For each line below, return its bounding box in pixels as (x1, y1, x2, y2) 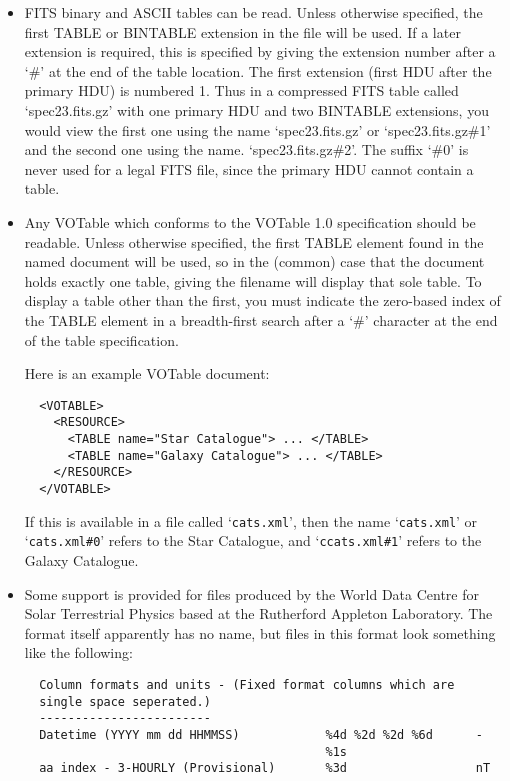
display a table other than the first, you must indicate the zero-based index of (24, 290, 501, 311)
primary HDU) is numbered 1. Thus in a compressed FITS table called (24, 80, 459, 101)
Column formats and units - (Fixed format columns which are (39, 677, 455, 692)
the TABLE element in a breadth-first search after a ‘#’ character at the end (24, 309, 498, 330)
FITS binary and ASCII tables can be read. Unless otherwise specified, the (24, 2, 483, 22)
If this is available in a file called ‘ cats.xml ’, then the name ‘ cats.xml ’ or (24, 510, 478, 531)
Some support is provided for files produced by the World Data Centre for (24, 583, 479, 604)
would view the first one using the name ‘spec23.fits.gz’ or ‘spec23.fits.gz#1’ (24, 119, 491, 140)
